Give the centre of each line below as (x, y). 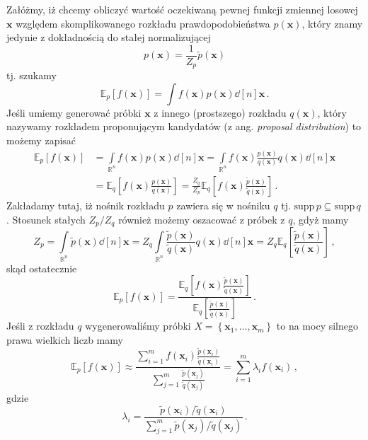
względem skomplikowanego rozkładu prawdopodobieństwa (143, 23)
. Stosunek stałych (46, 219)
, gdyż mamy (321, 219)
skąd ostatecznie (42, 268)
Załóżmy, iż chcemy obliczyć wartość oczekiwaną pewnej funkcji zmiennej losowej (182, 9)
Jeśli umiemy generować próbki (74, 112)
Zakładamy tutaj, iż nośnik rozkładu (86, 205)
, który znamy (332, 23)
